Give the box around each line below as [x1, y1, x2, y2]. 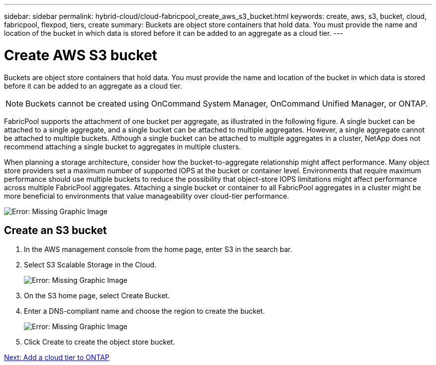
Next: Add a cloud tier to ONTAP [4, 353, 109, 362]
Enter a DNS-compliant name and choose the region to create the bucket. [24, 307, 265, 316]
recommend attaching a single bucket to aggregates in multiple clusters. [4, 142, 241, 151]
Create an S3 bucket [4, 224, 107, 237]
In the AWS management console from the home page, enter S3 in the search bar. [24, 245, 292, 254]
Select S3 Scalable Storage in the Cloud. [24, 260, 157, 269]
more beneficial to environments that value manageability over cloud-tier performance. [4, 191, 289, 200]
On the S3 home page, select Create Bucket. [24, 291, 170, 300]
